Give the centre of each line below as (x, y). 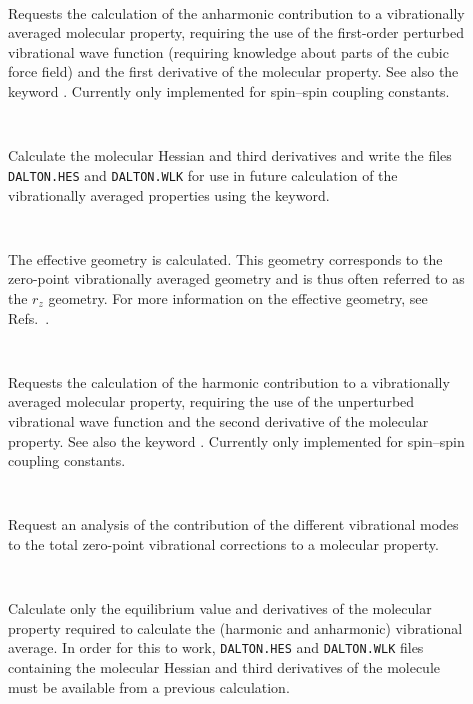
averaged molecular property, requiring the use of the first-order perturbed (236, 32)
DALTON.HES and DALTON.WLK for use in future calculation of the (203, 174)
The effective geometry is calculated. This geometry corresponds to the (225, 258)
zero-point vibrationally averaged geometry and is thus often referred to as (236, 278)
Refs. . (29, 317)
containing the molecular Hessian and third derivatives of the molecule (224, 667)
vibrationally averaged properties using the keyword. (169, 194)
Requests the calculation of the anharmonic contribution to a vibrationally (236, 12)
